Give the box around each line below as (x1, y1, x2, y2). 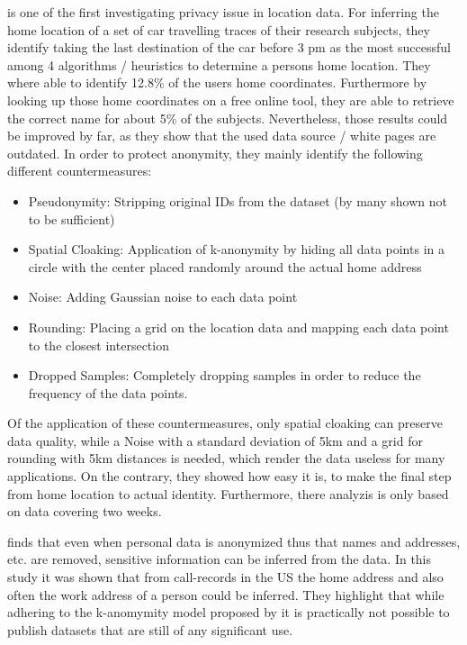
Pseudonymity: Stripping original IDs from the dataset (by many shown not (28, 191, 447, 210)
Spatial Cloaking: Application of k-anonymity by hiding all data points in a (28, 240, 445, 259)
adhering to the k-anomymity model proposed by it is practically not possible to (7, 603, 450, 622)
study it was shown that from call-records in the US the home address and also (7, 568, 444, 586)
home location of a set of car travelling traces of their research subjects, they (7, 20, 430, 39)
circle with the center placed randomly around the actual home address (28, 257, 422, 276)
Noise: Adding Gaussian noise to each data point (28, 287, 298, 306)
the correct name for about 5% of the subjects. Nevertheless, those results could (7, 108, 448, 127)
